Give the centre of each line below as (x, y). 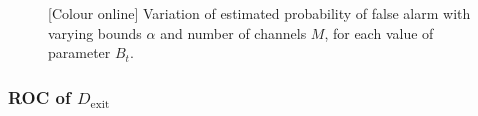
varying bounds (95, 32)
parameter (79, 52)
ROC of (39, 96)
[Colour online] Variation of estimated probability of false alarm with (259, 13)
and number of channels (233, 32)
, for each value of (379, 32)
